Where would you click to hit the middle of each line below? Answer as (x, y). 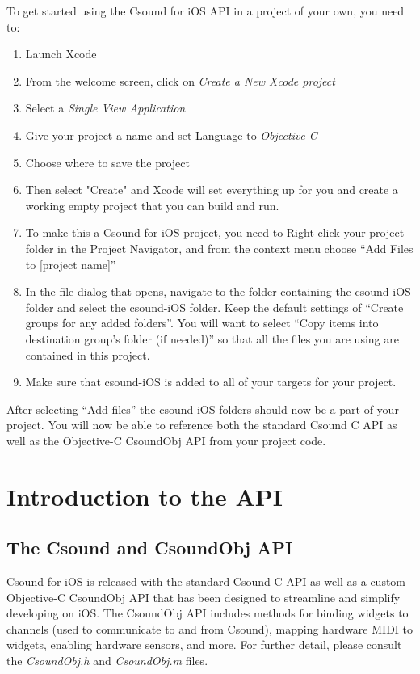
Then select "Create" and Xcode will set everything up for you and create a (212, 190)
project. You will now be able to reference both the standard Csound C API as (202, 425)
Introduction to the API (145, 496)
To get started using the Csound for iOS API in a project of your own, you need (206, 11)
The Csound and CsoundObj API (150, 548)
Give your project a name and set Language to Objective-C (171, 135)
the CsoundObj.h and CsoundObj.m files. (107, 661)
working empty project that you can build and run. (152, 205)
